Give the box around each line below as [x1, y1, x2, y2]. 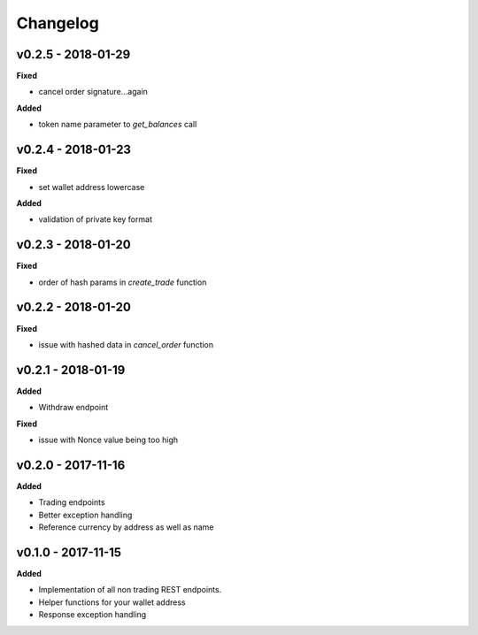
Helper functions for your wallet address [38, 597, 186, 608]
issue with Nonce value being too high [38, 434, 179, 445]
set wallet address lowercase [38, 181, 145, 192]
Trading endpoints [38, 497, 105, 508]
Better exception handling [38, 509, 133, 520]
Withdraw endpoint [38, 402, 109, 413]
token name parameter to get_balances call [38, 119, 197, 130]
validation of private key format [38, 214, 152, 225]
